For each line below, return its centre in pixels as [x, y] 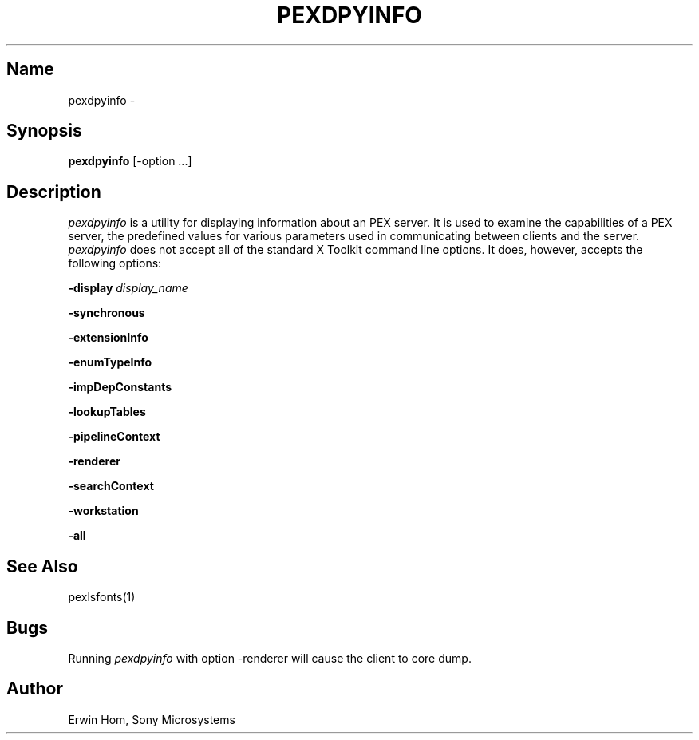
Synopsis [44, 131]
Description [54, 192]
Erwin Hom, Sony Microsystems [152, 719]
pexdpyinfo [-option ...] [130, 161]
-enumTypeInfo [110, 362]
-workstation [103, 511]
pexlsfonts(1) [102, 597]
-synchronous [107, 313]
